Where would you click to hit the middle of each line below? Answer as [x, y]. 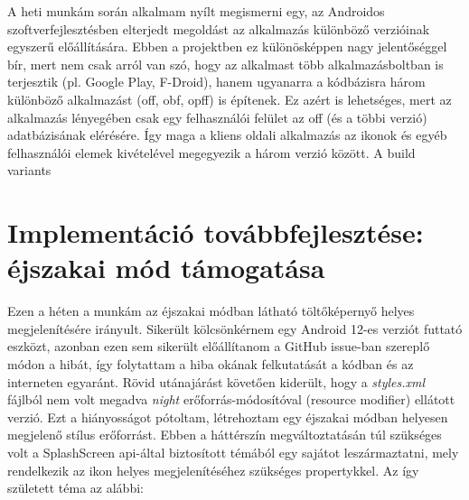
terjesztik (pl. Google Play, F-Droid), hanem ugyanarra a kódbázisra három [216, 82]
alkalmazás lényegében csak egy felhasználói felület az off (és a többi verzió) [217, 117]
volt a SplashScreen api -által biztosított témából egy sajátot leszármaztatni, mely [233, 452]
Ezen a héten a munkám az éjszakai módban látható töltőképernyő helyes [211, 311]
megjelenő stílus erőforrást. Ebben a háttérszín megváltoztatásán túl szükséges [225, 435]
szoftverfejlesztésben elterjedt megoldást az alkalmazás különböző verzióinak [219, 28]
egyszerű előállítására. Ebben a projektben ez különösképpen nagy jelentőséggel [227, 46]
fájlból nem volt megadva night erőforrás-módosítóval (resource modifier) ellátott [231, 399]
